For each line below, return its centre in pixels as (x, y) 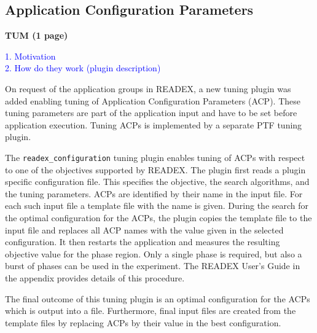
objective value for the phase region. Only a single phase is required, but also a (154, 253)
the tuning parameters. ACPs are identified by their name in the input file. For (154, 193)
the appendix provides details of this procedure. (95, 277)
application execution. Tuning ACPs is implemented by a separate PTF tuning (154, 124)
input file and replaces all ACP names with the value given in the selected (144, 229)
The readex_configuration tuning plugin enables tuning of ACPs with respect (155, 157)
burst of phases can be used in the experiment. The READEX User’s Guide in (153, 266)
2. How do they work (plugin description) (83, 68)
